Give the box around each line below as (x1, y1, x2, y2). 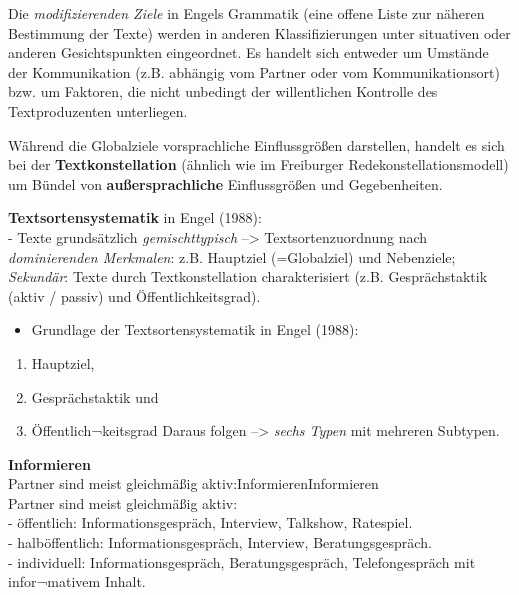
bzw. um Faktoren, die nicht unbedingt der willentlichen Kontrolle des (8, 81, 438, 102)
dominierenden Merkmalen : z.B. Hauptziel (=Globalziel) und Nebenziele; (8, 246, 456, 267)
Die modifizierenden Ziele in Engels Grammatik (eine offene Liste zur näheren (8, 3, 485, 23)
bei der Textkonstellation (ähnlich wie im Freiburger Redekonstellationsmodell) (8, 154, 509, 175)
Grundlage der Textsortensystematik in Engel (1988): (31, 319, 359, 340)
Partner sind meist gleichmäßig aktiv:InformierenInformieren (8, 473, 379, 494)
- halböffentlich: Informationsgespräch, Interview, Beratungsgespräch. (8, 532, 432, 553)
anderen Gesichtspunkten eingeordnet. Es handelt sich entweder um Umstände (8, 42, 489, 63)
